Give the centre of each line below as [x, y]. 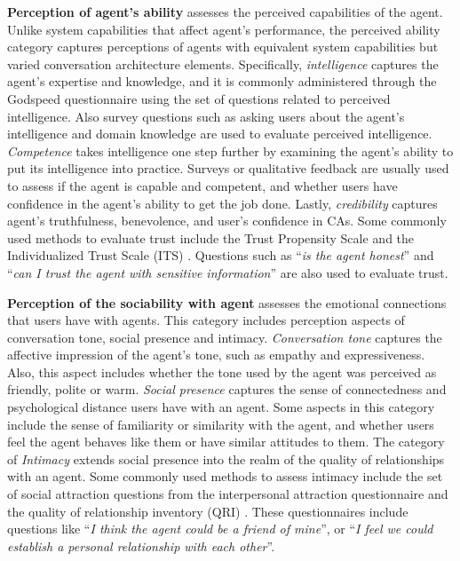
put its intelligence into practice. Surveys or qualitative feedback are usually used [228, 168]
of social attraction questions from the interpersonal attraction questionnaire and [228, 494]
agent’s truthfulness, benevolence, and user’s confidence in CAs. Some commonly [227, 221]
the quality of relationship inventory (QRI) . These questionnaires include [208, 511]
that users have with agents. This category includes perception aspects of [206, 320]
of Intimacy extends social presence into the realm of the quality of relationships [226, 458]
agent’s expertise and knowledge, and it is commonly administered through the [222, 81]
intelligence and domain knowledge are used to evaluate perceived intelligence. [220, 134]
